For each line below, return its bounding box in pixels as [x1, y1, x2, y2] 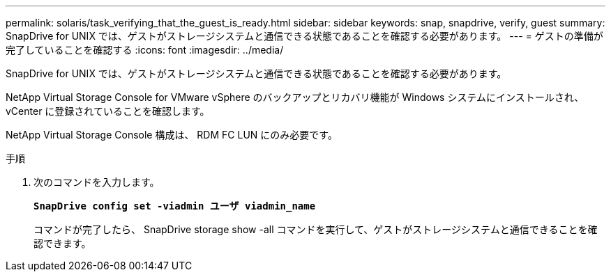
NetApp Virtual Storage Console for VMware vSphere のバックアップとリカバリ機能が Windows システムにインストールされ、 [6, 91, 584, 103]
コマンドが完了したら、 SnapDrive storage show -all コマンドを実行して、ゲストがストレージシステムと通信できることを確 [33, 223, 598, 235]
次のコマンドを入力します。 [33, 176, 160, 188]
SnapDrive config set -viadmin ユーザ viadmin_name [33, 200, 316, 212]
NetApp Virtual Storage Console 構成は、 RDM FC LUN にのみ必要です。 [6, 129, 338, 141]
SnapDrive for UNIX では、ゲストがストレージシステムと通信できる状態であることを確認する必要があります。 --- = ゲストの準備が [6, 30, 603, 42]
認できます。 [33, 237, 91, 249]
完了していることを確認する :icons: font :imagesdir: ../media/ [6, 44, 284, 56]
